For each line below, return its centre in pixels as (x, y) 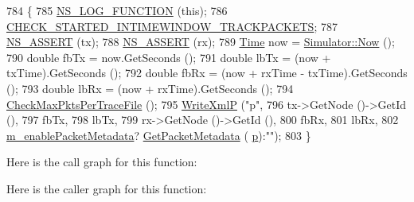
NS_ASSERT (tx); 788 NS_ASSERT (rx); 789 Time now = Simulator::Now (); (201, 42)
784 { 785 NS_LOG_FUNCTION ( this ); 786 (117, 10)
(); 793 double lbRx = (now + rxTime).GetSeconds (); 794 (150, 88)
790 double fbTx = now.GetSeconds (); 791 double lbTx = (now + (169, 57)
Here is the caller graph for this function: (107, 188)
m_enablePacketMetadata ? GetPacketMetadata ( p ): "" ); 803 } (159, 135)
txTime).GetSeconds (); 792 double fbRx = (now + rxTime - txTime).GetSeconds (207, 73)
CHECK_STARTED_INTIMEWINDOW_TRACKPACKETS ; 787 (172, 26)
